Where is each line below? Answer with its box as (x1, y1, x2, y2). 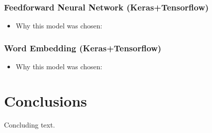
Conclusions (4, 90, 87, 111)
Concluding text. (4, 119, 55, 130)
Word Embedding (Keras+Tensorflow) (4, 41, 162, 54)
